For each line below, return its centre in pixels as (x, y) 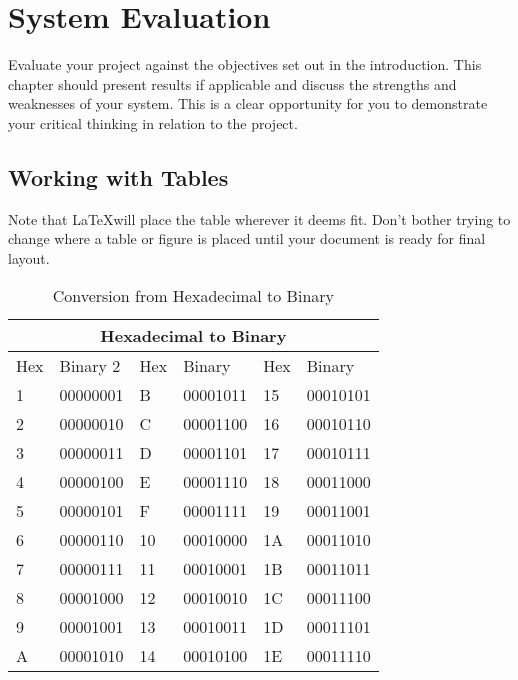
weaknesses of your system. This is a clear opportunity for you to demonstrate (248, 103)
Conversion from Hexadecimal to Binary (193, 296)
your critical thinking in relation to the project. (153, 122)
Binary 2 (90, 366)
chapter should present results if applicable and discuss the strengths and (232, 83)
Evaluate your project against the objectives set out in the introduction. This (245, 64)
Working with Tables (118, 176)
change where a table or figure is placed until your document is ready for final (247, 238)
